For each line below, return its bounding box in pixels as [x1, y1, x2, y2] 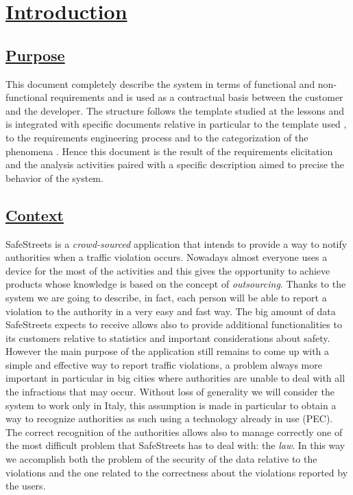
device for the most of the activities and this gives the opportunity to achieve [5, 263, 330, 277]
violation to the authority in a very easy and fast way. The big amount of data [5, 303, 336, 318]
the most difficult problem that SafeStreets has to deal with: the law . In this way [5, 438, 345, 452]
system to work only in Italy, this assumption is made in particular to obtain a [5, 398, 337, 412]
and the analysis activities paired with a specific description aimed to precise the [5, 157, 345, 172]
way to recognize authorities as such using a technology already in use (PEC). [5, 411, 333, 426]
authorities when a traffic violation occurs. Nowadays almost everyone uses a [5, 250, 328, 264]
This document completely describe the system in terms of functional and [5, 76, 315, 91]
